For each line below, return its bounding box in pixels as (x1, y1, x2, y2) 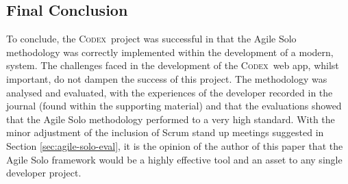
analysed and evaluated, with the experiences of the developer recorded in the (6, 85, 333, 99)
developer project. (6, 166, 82, 180)
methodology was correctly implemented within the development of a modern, (6, 44, 334, 59)
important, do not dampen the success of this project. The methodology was (6, 71, 327, 86)
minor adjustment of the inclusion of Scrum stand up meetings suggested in (6, 125, 324, 140)
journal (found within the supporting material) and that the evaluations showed (6, 98, 342, 113)
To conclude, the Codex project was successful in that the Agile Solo (6, 31, 297, 46)
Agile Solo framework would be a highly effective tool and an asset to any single (6, 152, 343, 166)
